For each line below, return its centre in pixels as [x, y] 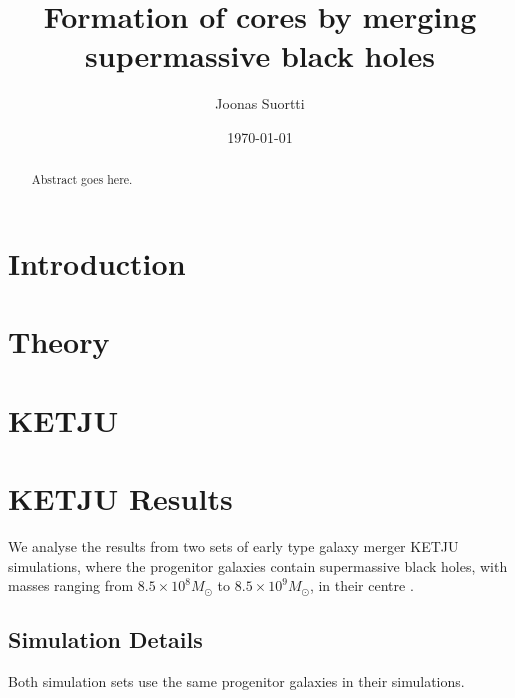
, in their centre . [361, 585]
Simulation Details [105, 639]
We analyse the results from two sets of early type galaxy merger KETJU [233, 546]
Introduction [97, 262]
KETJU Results [120, 498]
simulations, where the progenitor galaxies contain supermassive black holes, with [258, 565]
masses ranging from [71, 585]
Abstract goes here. [82, 179]
